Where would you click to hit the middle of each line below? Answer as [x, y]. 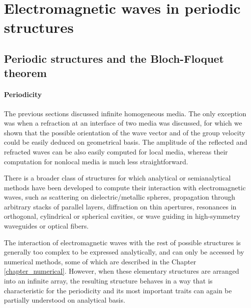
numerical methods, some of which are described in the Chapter [100, 261]
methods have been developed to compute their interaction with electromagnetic [125, 187]
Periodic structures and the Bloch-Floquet [114, 58]
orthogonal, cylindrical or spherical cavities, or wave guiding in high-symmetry [122, 216]
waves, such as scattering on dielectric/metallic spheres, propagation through [120, 197]
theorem [26, 73]
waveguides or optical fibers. [46, 226]
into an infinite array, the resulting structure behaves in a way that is [108, 281]
